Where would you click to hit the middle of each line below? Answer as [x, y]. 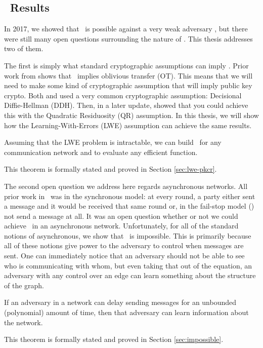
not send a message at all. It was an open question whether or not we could [121, 216]
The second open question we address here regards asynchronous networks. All [126, 186]
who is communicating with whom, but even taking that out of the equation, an [128, 265]
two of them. [24, 48]
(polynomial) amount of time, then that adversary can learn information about [126, 312]
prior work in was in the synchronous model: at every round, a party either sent [130, 196]
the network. [24, 322]
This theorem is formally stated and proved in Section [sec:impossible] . [114, 339]
